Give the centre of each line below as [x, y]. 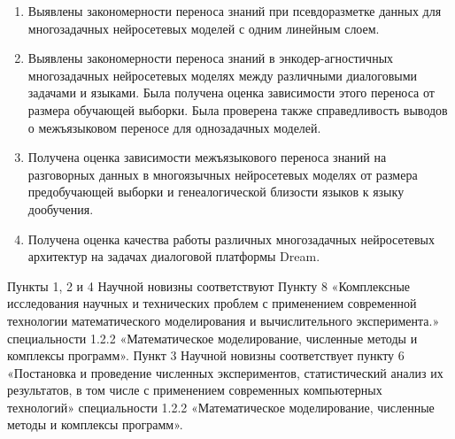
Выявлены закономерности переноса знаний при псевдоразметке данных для [235, 11]
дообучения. [61, 208]
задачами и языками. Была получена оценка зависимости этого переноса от [231, 92]
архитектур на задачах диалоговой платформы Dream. [174, 256]
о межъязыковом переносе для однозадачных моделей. [174, 127]
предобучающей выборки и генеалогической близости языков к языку [216, 192]
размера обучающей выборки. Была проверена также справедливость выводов [238, 109]
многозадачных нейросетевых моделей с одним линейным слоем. [204, 28]
